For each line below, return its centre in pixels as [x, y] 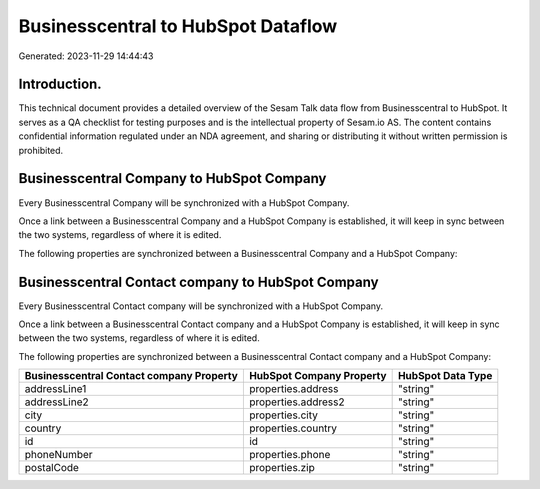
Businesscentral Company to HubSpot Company [172, 178]
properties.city [283, 415]
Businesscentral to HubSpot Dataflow [178, 26]
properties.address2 [296, 402]
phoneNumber [59, 455]
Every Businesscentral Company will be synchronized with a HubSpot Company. [184, 202]
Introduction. [60, 84]
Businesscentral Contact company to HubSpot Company [198, 281]
